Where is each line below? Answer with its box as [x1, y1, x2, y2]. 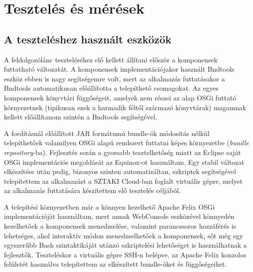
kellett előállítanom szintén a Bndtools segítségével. [4, 112, 157, 122]
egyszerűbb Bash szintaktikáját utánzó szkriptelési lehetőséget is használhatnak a [4, 240, 247, 250]
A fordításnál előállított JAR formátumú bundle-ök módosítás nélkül [4, 128, 210, 138]
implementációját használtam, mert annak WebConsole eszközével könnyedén [4, 211, 234, 221]
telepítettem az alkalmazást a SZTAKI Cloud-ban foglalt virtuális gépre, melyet [4, 175, 243, 186]
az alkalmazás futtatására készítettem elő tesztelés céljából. [4, 185, 181, 195]
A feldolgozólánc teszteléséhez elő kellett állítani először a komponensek [4, 54, 218, 64]
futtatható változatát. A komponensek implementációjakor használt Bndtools [4, 64, 234, 74]
